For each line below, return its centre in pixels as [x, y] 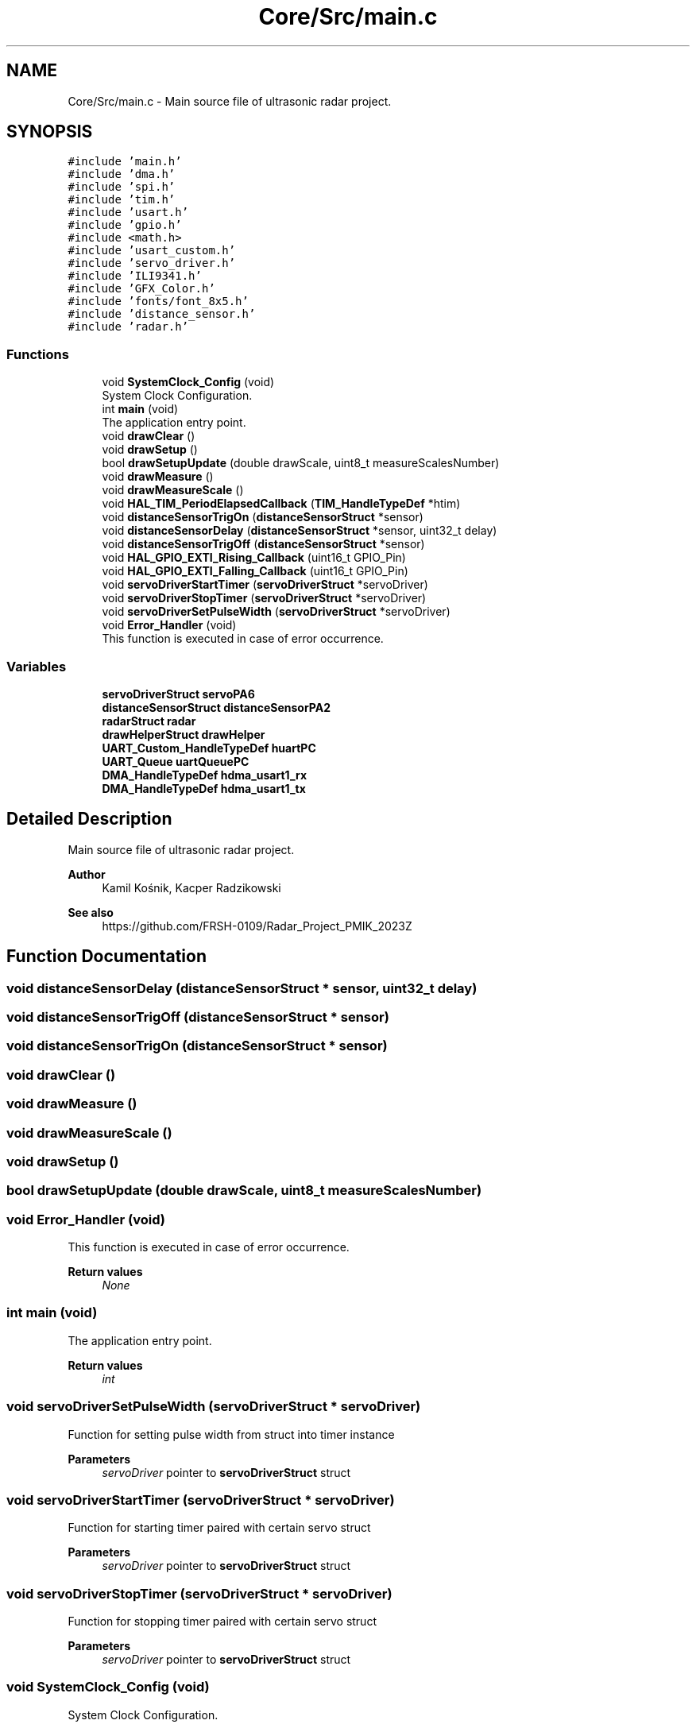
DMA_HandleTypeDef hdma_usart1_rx [205, 775]
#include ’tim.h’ [122, 200]
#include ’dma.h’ [122, 174]
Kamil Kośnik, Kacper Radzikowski [191, 887]
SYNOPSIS [50, 132]
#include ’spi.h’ [122, 187]
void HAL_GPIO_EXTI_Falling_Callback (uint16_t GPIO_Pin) [255, 571]
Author [87, 874]
